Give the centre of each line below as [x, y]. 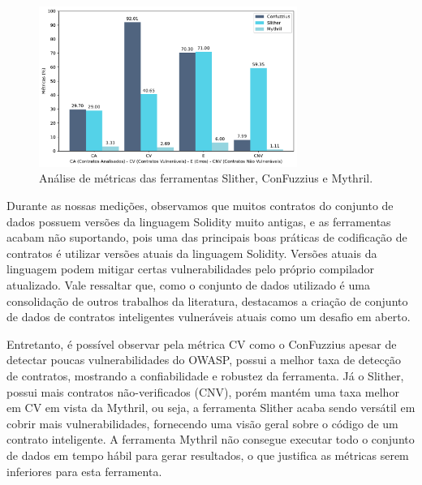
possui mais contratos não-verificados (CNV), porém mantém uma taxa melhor [203, 391]
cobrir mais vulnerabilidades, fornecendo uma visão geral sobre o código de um [202, 423]
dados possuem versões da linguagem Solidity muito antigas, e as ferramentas [199, 221]
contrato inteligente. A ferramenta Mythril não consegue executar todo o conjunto [211, 439]
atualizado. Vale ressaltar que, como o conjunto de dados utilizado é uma [188, 284]
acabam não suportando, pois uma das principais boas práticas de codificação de [207, 237]
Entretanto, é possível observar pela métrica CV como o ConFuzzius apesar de [202, 343]
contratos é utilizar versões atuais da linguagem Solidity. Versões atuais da [192, 253]
